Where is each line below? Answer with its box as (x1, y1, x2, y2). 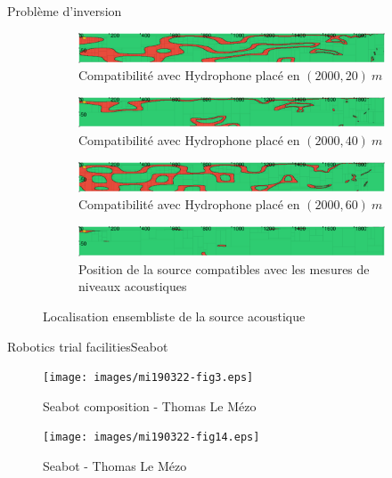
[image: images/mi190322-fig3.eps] (43, 371, 254, 385)
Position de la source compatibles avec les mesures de (78, 259, 370, 278)
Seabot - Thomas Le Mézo (43, 457, 187, 475)
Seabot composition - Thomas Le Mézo (43, 396, 257, 415)
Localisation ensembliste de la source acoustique (43, 307, 306, 325)
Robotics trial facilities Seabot (7, 336, 168, 355)
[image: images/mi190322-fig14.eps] (43, 431, 260, 444)
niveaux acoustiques (78, 277, 187, 296)
